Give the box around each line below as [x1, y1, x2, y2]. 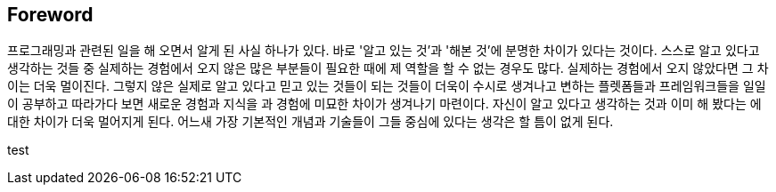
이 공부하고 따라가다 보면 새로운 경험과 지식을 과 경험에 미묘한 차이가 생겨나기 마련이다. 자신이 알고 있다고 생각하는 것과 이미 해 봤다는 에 [7, 96, 762, 112]
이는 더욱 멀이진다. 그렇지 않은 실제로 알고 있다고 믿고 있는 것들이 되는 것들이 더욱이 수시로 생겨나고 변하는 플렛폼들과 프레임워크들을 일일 [7, 78, 766, 94]
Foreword [7, 4, 94, 26]
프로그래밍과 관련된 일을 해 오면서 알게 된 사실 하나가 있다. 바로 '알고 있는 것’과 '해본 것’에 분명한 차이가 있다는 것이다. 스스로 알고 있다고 [7, 43, 760, 59]
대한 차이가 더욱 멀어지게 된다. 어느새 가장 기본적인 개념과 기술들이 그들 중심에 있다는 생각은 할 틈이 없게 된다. [7, 114, 614, 130]
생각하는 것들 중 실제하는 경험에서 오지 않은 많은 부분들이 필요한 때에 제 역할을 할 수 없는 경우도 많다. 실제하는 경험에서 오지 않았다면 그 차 [7, 60, 769, 76]
